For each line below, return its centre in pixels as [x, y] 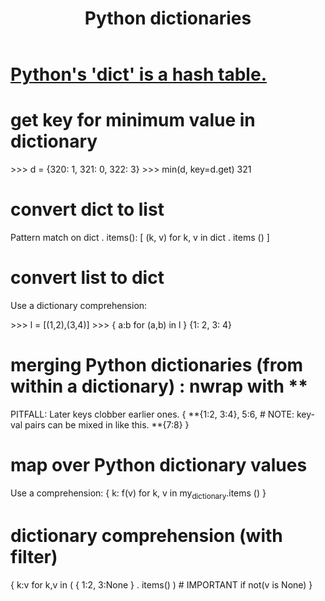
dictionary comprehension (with [146, 535]
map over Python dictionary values [159, 465]
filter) [34, 556]
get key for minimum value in [133, 120]
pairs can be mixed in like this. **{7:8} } [107, 424]
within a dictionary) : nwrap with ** [159, 386]
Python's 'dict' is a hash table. [138, 74]
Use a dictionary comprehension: [79, 305]
